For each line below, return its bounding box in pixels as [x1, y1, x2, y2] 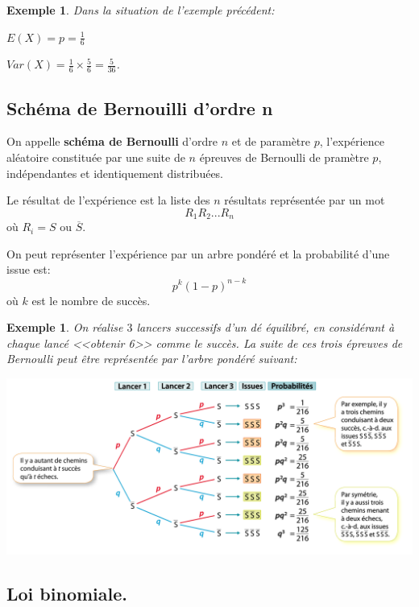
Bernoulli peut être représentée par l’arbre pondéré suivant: [6, 350, 297, 367]
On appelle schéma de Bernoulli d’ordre [6, 133, 218, 150]
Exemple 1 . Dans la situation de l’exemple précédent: [6, 2, 275, 18]
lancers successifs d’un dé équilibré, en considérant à [136, 319, 395, 336]
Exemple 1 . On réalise [6, 319, 123, 336]
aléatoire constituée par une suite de [6, 149, 185, 166]
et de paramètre [231, 133, 311, 150]
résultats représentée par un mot [224, 192, 385, 209]
